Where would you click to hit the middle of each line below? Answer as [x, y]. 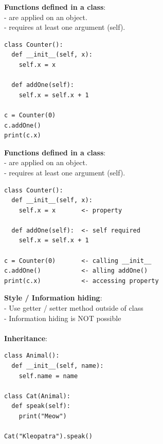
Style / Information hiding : [53, 298]
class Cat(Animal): [37, 396]
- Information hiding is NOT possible [63, 318]
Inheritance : [26, 338]
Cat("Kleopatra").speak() [48, 437]
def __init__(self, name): [58, 366]
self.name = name [48, 376]
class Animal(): [32, 356]
